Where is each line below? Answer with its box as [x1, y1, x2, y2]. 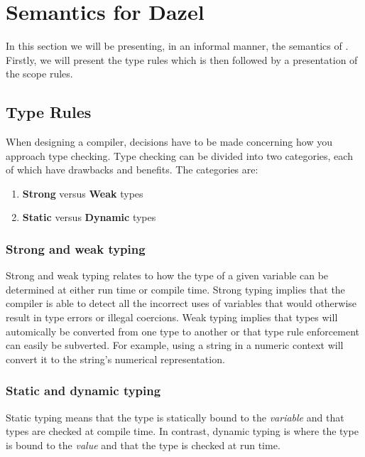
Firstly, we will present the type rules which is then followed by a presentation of [6, 52, 358, 67]
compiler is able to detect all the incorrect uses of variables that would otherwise [6, 296, 357, 311]
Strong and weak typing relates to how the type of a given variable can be [6, 268, 329, 283]
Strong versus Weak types [22, 186, 143, 200]
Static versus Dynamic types [22, 210, 156, 225]
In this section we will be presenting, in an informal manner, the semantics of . [6, 38, 349, 53]
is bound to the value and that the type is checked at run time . [6, 437, 280, 452]
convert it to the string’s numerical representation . [6, 351, 225, 366]
